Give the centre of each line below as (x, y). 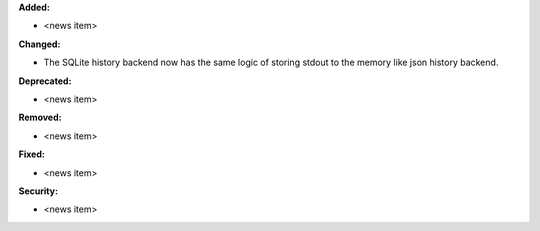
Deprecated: (45, 81)
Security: (38, 191)
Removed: (40, 117)
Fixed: (31, 154)
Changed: (39, 44)
